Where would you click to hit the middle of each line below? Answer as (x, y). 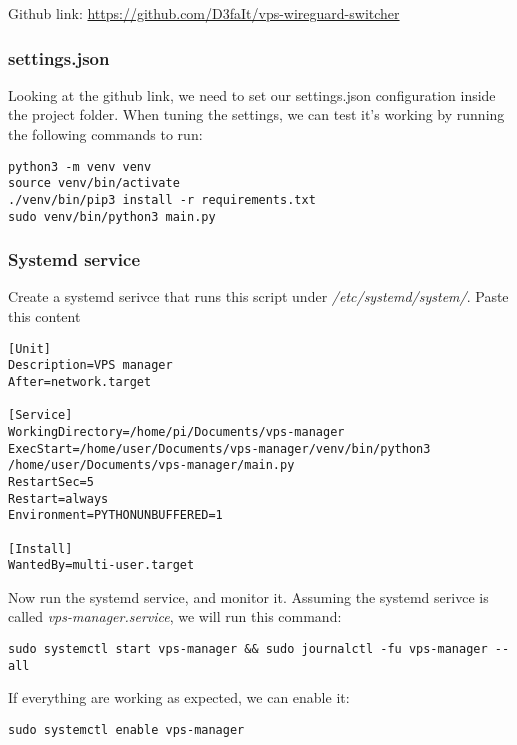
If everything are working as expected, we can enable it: (179, 697)
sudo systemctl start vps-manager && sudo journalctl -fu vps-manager (248, 649)
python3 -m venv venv (80, 166)
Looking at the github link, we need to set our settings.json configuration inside (252, 94)
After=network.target (80, 381)
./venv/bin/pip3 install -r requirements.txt (162, 199)
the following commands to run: (105, 134)
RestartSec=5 (51, 481)
